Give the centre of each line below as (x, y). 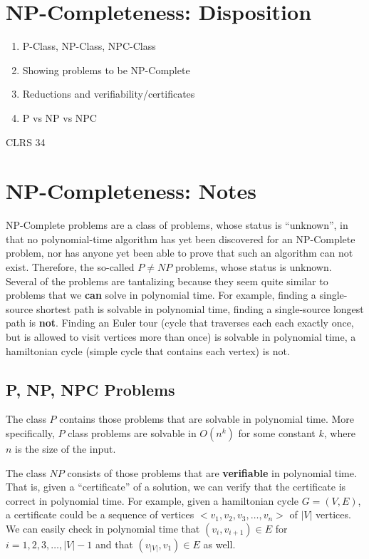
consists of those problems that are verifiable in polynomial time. (212, 472)
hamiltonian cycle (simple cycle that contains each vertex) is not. (148, 350)
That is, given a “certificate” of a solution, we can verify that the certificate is (176, 487)
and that (114, 544)
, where (340, 432)
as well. (219, 544)
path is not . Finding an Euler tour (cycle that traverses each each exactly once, (180, 323)
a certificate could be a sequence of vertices (100, 514)
